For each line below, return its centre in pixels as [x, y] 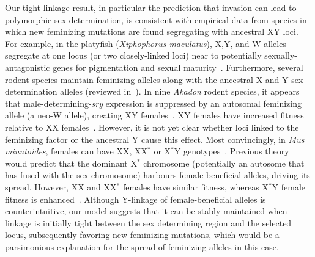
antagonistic [28, 67]
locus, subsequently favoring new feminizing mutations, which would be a [142, 235]
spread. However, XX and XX [61, 186]
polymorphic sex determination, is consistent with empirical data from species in [156, 19]
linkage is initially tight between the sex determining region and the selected [148, 223]
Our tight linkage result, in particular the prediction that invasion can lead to [151, 7]
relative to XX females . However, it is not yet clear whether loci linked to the [152, 127]
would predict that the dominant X [71, 163]
